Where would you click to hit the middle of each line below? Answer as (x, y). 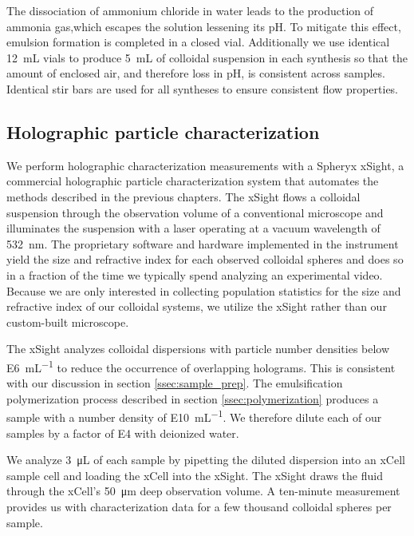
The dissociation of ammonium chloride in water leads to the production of (190, 10)
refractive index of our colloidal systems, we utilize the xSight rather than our (197, 306)
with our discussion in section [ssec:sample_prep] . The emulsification (175, 383)
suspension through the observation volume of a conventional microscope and (195, 212)
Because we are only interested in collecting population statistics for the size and (204, 290)
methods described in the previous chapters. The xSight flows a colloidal (183, 196)
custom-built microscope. (68, 322)
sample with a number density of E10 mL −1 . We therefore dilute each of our (194, 416)
